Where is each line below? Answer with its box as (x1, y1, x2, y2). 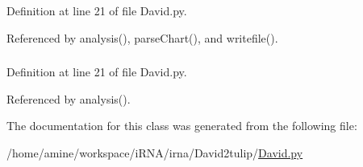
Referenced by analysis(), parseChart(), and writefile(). (6, 29, 278, 46)
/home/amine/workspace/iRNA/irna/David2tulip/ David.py (6, 144, 303, 161)
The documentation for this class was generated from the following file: (6, 117, 357, 134)
